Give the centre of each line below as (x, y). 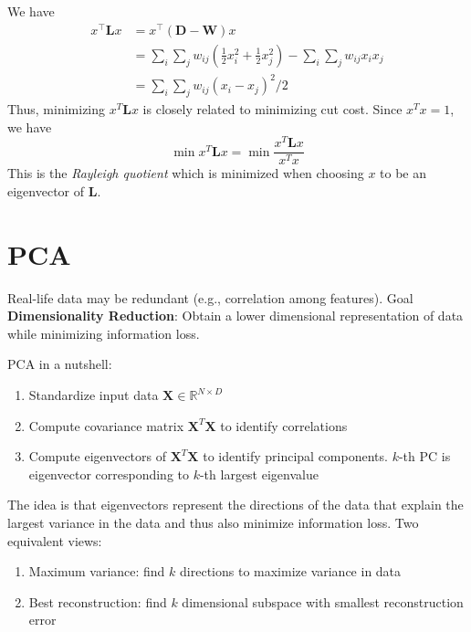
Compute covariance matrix (106, 425)
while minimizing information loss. (104, 333)
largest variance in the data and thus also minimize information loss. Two (213, 523)
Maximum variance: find (97, 571)
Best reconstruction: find (98, 601)
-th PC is (424, 456)
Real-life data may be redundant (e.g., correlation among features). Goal (210, 297)
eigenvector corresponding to (109, 474)
